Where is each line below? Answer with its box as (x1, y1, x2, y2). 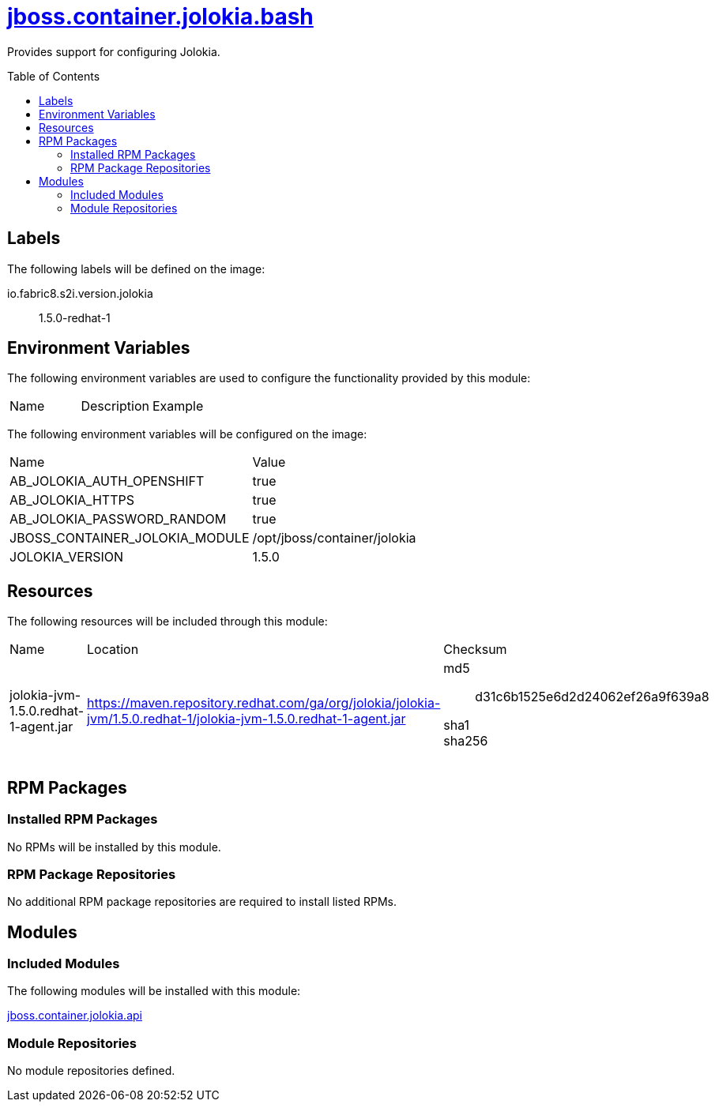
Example (152, 398, 204, 415)
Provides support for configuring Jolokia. (7, 44, 220, 58)
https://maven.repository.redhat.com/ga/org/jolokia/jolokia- (87, 695, 441, 712)
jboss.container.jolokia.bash (7, 3, 314, 30)
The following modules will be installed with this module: (7, 984, 301, 998)
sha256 (443, 733, 488, 749)
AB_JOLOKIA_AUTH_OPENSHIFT (9, 473, 205, 490)
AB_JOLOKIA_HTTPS (9, 492, 134, 509)
